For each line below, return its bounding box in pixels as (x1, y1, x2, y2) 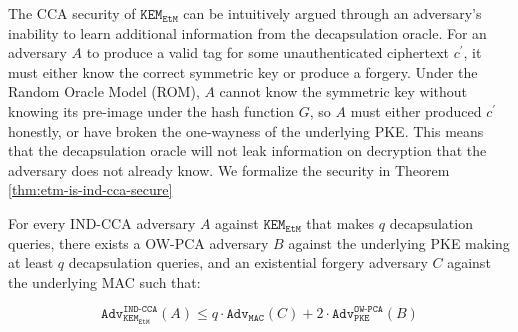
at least (8, 252, 54, 273)
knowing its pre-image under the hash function (8, 100, 295, 121)
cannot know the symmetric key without (219, 81, 468, 102)
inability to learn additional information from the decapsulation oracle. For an (8, 22, 487, 43)
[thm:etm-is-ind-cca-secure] (8, 179, 173, 200)
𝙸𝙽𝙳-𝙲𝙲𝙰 (123, 304, 158, 315)
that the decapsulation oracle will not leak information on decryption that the (8, 140, 487, 161)
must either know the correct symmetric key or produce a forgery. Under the (8, 61, 478, 82)
